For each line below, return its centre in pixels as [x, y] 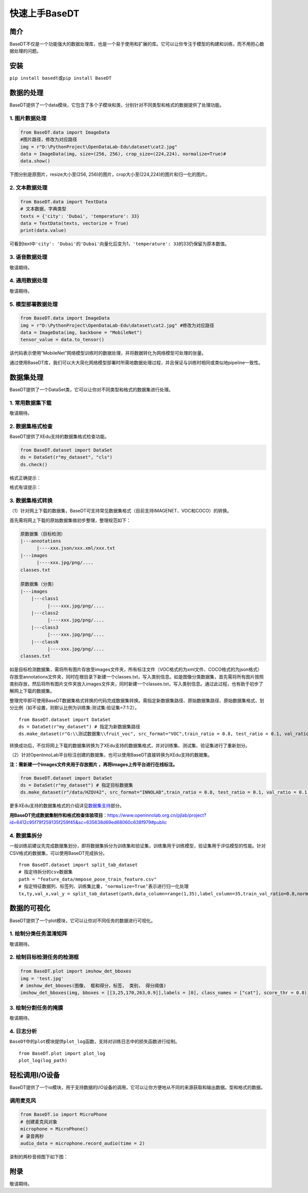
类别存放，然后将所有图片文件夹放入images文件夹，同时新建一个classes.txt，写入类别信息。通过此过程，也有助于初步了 [137, 684]
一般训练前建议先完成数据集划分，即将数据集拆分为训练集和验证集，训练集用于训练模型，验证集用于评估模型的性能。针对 [138, 846]
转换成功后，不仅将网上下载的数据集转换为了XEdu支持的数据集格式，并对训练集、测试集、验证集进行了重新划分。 [130, 745]
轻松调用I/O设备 [35, 1075]
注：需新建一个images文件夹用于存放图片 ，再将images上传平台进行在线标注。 [93, 764]
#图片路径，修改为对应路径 [49, 140]
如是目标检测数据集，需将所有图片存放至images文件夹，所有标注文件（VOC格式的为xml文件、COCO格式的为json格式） [136, 669]
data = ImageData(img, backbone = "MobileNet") [81, 333]
